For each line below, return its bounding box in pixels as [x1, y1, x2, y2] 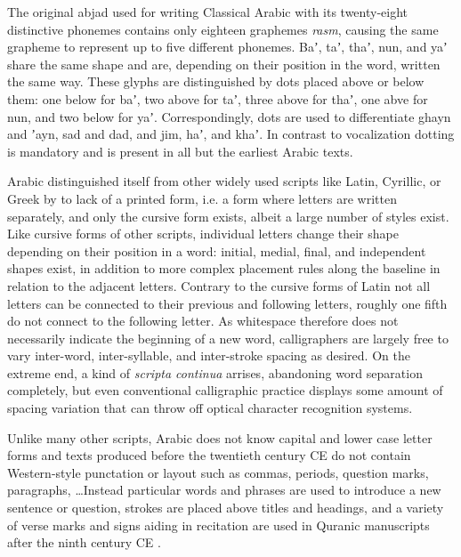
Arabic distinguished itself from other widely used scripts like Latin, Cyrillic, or [7, 172, 441, 190]
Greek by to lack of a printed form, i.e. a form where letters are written [7, 189, 397, 207]
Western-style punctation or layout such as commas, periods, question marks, [7, 463, 429, 481]
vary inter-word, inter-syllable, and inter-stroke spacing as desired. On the [7, 346, 410, 365]
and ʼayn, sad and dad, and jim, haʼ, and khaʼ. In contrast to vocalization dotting [7, 125, 455, 143]
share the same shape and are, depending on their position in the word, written [7, 54, 441, 73]
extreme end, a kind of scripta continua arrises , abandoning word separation [7, 363, 423, 382]
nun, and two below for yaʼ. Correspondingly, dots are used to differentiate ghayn [7, 107, 451, 125]
